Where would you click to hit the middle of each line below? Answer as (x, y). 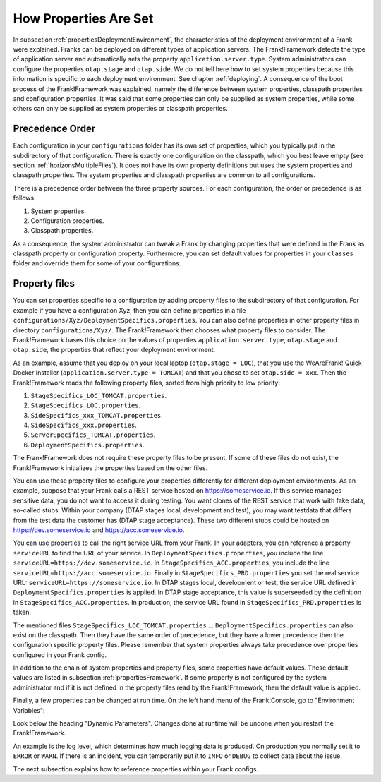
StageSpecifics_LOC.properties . (86, 405)
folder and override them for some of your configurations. (97, 263)
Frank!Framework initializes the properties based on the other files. (110, 468)
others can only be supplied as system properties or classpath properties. (121, 109)
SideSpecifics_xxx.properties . (84, 425)
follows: (24, 198)
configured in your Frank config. (60, 655)
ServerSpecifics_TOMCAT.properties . (93, 435)
